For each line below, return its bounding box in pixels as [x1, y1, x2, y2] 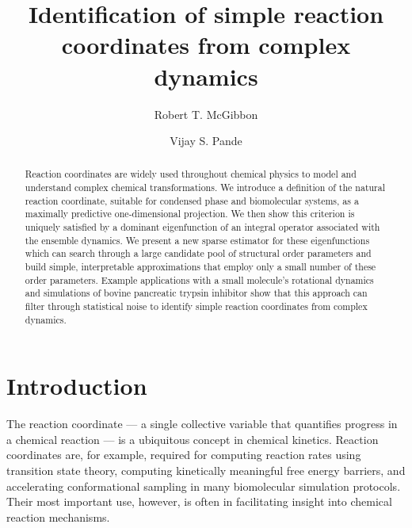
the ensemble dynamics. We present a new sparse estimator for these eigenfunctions [25, 233, 370, 247]
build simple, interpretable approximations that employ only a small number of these [25, 260, 376, 274]
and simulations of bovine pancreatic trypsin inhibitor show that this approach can [25, 286, 368, 300]
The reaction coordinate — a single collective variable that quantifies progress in [6, 415, 398, 432]
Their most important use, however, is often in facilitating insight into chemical [6, 493, 392, 510]
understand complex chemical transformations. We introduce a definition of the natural [25, 181, 386, 194]
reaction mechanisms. [6, 508, 110, 525]
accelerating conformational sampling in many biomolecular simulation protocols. [6, 477, 401, 494]
